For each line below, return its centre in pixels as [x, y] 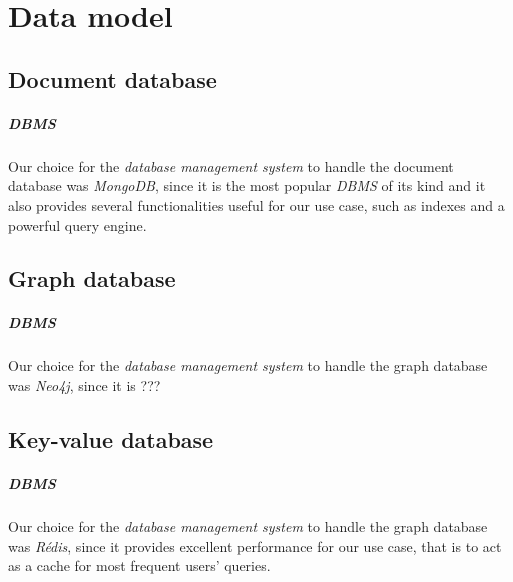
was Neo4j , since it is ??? [84, 385]
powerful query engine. [77, 224]
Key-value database [111, 439]
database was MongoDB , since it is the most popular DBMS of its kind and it [247, 185]
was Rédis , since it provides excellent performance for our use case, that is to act [255, 545]
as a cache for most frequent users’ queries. [139, 565]
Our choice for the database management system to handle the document [231, 165]
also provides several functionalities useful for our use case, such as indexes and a [256, 204]
